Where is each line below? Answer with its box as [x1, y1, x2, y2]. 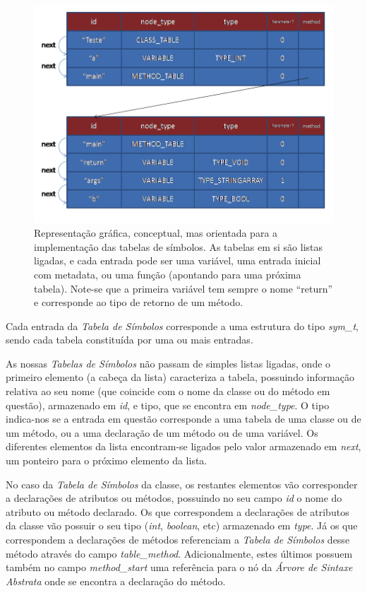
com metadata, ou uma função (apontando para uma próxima [34, 266, 301, 281]
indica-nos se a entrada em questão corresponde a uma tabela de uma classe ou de [6, 411, 361, 426]
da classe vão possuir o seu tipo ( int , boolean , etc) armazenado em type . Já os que [6, 518, 358, 533]
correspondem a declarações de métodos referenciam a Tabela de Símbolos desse [6, 532, 350, 547]
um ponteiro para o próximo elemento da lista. [6, 453, 207, 468]
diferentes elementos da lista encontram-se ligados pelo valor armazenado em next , [6, 439, 361, 454]
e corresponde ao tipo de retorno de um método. [34, 295, 243, 310]
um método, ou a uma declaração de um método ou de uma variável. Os [6, 425, 318, 440]
